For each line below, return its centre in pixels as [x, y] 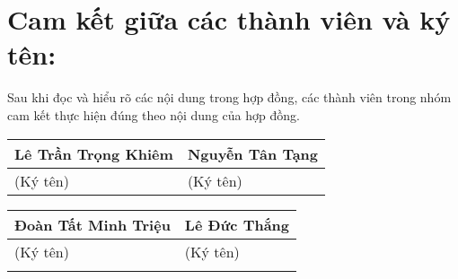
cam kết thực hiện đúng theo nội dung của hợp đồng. [154, 114]
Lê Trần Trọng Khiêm [94, 153]
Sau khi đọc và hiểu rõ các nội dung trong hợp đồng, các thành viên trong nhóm [229, 97]
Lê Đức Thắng [237, 224]
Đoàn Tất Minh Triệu [92, 224]
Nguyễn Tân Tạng [253, 153]
